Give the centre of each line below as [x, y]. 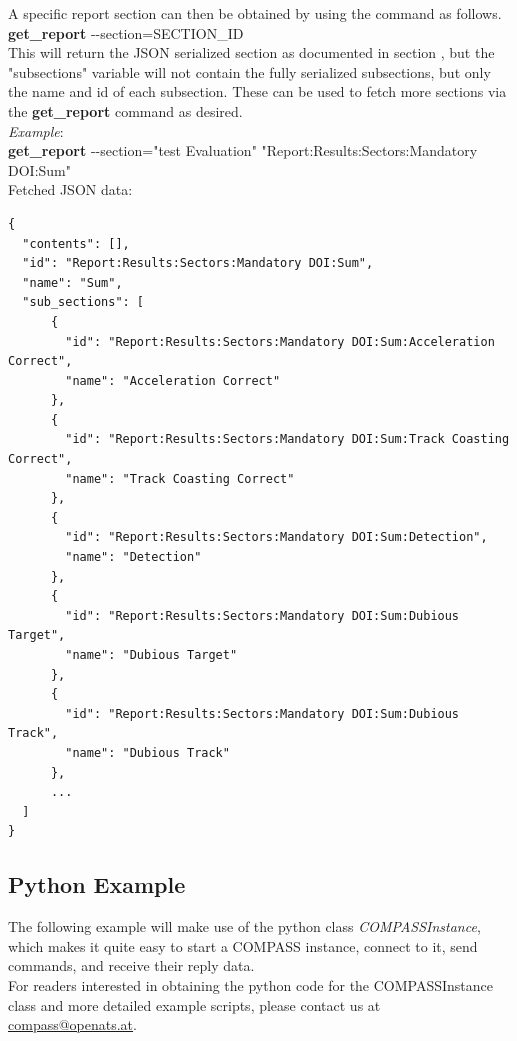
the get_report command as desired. [125, 110]
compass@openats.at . [72, 1024]
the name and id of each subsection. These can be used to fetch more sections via [257, 91]
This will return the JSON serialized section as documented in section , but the [251, 52]
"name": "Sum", [72, 282]
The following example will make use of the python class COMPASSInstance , [244, 926]
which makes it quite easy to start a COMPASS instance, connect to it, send [243, 945]
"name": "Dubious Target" [151, 655]
